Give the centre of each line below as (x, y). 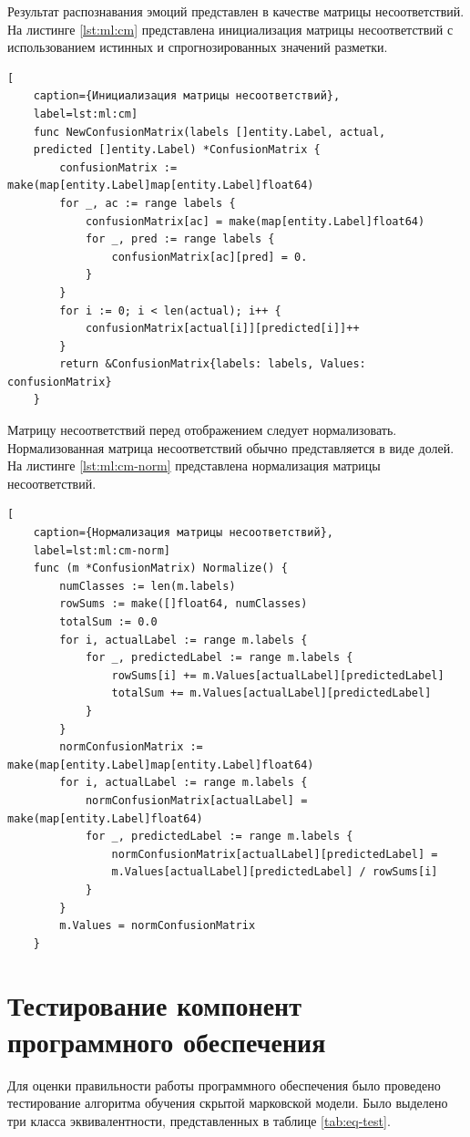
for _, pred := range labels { (180, 239)
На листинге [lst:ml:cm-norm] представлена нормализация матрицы (194, 465)
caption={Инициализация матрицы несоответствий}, (187, 96)
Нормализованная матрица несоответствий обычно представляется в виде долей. (231, 447)
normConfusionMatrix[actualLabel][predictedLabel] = (275, 854)
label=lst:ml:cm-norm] (102, 550)
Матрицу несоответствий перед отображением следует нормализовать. (202, 430)
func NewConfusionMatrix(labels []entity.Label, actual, (209, 132)
